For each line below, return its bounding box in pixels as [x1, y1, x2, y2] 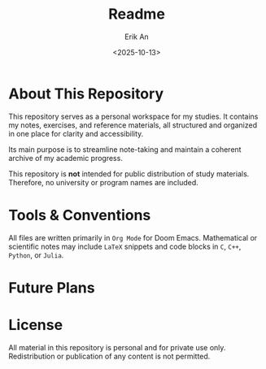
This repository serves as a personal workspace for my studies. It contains [8, 111, 259, 121]
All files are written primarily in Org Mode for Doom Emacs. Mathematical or [8, 232, 258, 242]
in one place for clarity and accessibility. [8, 128, 144, 138]
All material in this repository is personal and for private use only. [8, 342, 226, 352]
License [8, 316, 63, 334]
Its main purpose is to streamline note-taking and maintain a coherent [8, 144, 242, 154]
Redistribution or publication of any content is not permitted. [8, 351, 211, 361]
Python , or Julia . [8, 250, 64, 260]
